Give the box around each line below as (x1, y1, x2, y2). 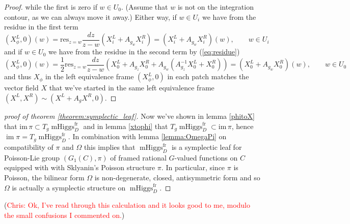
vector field (4, 82, 39, 93)
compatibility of (4, 142, 53, 152)
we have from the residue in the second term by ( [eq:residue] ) (48, 46, 240, 57)
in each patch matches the (167, 71, 249, 82)
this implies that (84, 142, 136, 152)
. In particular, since (161, 162, 225, 173)
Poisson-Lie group (4, 152, 60, 163)
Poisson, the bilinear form (4, 172, 85, 183)
